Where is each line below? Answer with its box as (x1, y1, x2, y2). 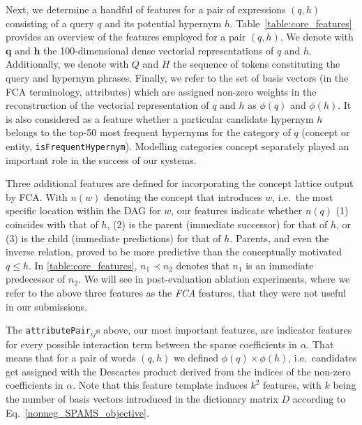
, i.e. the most (272, 189, 333, 204)
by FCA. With (6, 189, 68, 204)
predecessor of (6, 271, 66, 286)
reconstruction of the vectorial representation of (6, 98, 209, 112)
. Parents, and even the (229, 230, 329, 245)
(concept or (301, 125, 350, 140)
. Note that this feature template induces (73, 378, 248, 392)
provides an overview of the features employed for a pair (6, 29, 246, 44)
